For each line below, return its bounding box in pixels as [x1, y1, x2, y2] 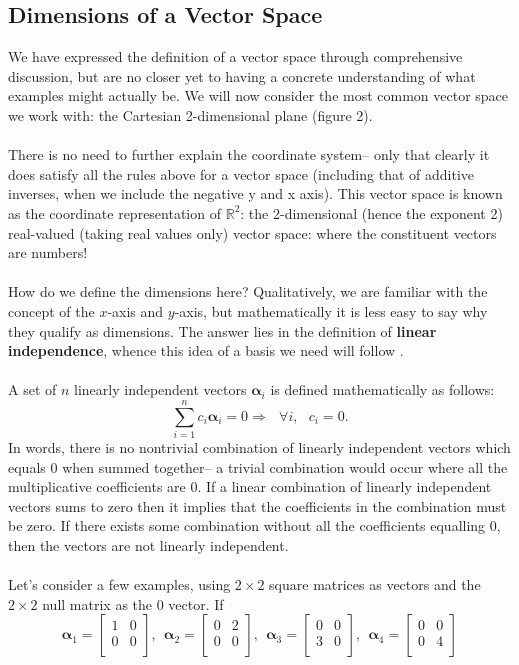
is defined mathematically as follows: [270, 379, 495, 400]
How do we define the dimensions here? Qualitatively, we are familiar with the [8, 281, 488, 302]
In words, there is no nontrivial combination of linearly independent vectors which [8, 437, 511, 458]
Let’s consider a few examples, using [8, 574, 231, 595]
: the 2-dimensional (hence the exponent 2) [240, 202, 503, 223]
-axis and [107, 300, 164, 321]
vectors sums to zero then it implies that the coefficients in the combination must [8, 495, 507, 516]
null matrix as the [42, 593, 153, 614]
